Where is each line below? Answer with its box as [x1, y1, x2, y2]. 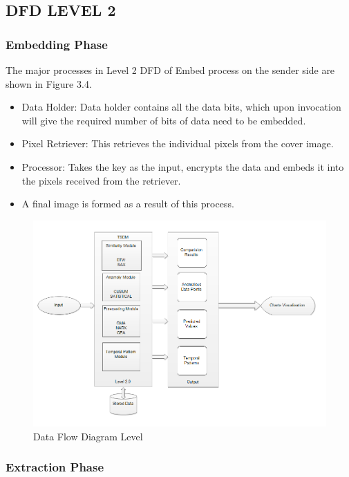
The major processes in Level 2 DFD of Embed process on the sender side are [6, 63, 335, 77]
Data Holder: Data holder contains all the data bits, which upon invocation [21, 100, 341, 114]
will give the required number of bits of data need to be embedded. [21, 113, 306, 127]
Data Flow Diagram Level [33, 429, 143, 443]
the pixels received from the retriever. [21, 173, 181, 187]
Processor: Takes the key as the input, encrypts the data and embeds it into [21, 159, 344, 174]
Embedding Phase [6, 35, 108, 53]
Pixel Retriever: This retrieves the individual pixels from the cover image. [21, 136, 334, 151]
